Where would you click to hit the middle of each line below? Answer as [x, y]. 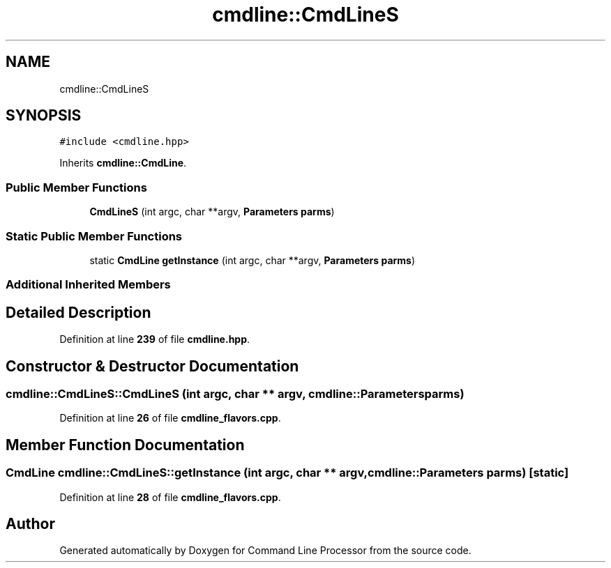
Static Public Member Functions [94, 236]
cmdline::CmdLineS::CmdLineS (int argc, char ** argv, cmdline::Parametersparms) [235, 394]
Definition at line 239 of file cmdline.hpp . [155, 339]
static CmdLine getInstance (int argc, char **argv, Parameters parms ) [252, 260]
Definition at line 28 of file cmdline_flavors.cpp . [170, 497]
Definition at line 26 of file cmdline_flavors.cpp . [170, 418]
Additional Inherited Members [88, 285]
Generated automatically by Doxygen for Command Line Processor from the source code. [265, 551]
